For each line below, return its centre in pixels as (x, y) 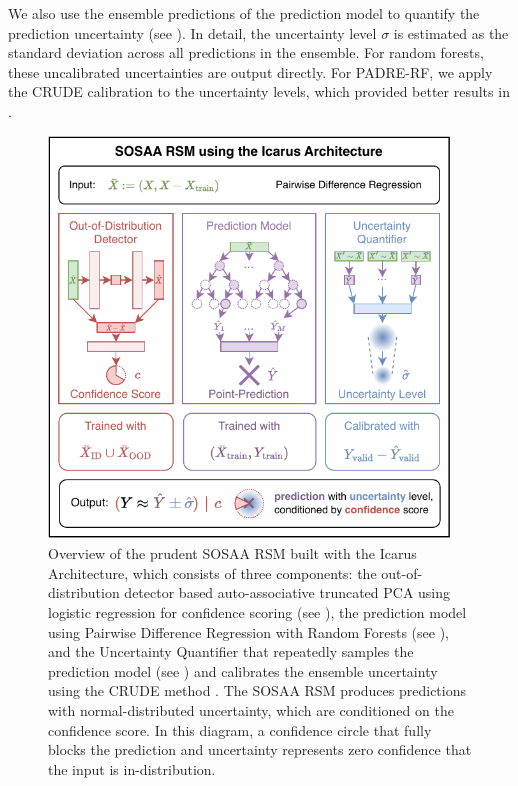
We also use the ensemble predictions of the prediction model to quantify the (244, 13)
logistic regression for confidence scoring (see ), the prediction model (257, 612)
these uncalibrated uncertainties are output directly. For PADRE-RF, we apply (250, 71)
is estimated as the (451, 32)
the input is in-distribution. (132, 768)
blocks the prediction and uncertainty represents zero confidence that (260, 749)
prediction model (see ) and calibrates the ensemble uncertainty (243, 670)
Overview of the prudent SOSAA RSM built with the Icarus (232, 553)
